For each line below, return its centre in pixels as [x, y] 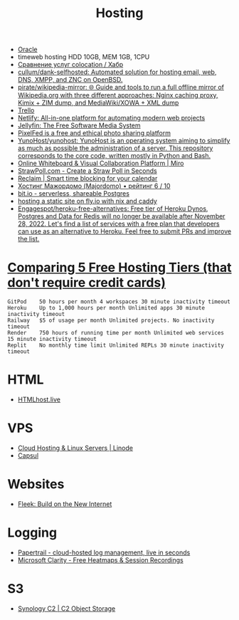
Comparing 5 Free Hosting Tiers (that [119, 268]
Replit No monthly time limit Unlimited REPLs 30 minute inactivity [116, 346]
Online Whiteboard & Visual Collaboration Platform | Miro [101, 163]
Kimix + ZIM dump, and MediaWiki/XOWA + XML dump [98, 103]
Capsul [28, 456]
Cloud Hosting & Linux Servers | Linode [75, 448]
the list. [28, 239]
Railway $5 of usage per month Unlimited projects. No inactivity [111, 321]
